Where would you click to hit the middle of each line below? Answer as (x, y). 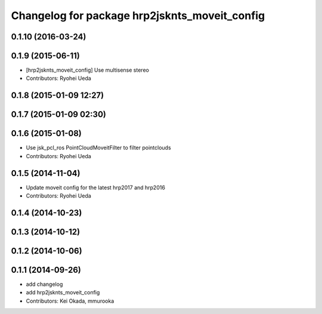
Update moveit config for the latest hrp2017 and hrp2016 (95, 187)
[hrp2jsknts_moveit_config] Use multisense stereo (87, 70)
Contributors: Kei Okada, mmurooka (70, 301)
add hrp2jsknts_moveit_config (63, 293)
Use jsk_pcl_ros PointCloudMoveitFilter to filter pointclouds (98, 148)
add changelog (44, 284)
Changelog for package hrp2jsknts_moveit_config (138, 16)
